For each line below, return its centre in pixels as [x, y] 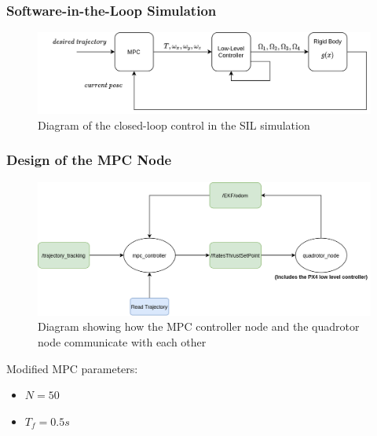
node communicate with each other [122, 341]
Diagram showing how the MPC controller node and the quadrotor [199, 326]
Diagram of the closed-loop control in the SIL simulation [174, 125]
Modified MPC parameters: [72, 368]
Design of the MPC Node [89, 160]
